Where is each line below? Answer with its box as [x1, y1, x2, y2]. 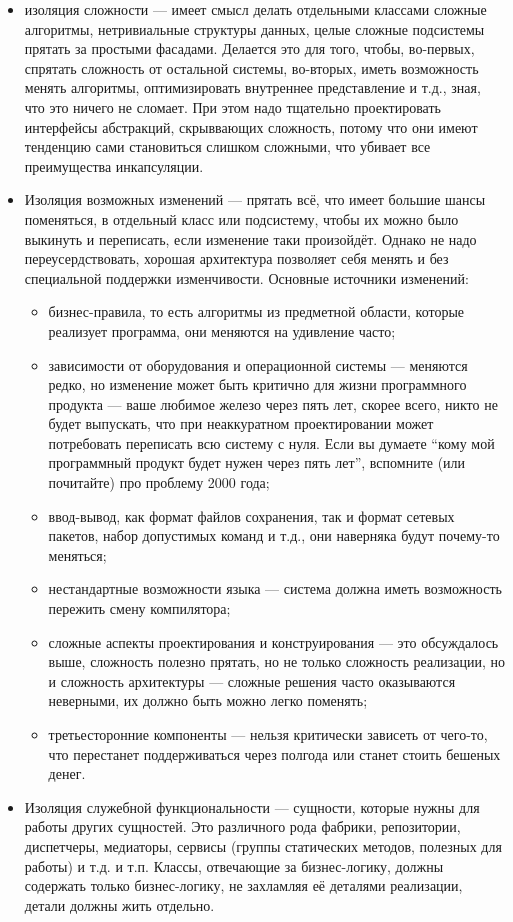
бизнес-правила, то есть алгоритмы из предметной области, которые [48, 301, 465, 322]
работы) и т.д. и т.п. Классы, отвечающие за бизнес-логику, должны [24, 855, 444, 876]
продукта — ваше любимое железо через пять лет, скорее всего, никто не [48, 393, 498, 414]
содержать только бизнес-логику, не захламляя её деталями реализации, [24, 875, 463, 896]
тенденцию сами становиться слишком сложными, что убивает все [24, 136, 431, 157]
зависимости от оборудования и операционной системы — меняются [48, 354, 468, 375]
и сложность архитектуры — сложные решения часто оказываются [48, 670, 456, 691]
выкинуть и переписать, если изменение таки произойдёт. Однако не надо [24, 228, 477, 249]
